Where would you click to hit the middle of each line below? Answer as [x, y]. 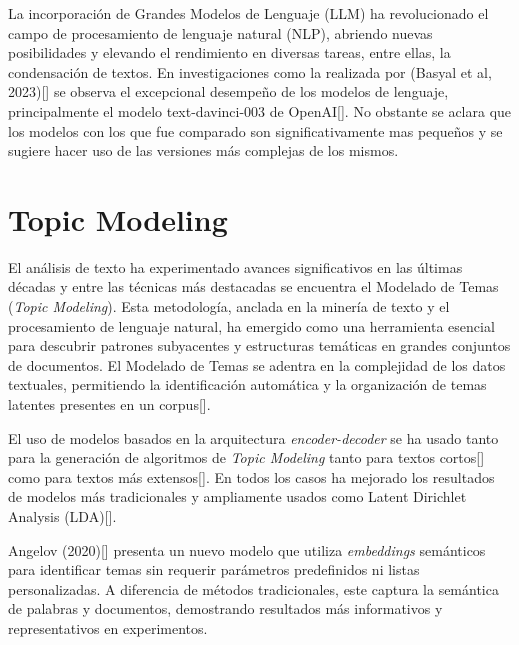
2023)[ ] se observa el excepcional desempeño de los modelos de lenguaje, [228, 91]
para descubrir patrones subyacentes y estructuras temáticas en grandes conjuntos [259, 345]
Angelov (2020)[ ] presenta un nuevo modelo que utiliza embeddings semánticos [247, 549]
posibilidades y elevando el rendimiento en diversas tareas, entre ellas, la [229, 52]
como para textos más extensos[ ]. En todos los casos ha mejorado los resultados [251, 476]
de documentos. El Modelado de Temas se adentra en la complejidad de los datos [257, 364]
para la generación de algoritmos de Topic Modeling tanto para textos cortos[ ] [246, 457]
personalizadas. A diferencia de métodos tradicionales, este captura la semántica [253, 588]
